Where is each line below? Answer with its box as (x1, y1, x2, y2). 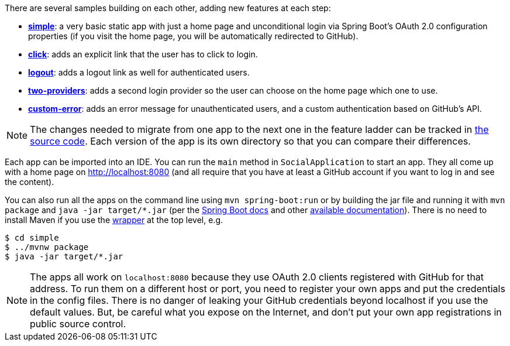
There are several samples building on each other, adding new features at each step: (5, 3, 331, 13)
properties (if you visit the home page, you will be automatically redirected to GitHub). (28, 31, 359, 41)
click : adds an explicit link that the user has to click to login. (28, 49, 258, 59)
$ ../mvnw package (5, 242, 89, 252)
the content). (5, 177, 54, 187)
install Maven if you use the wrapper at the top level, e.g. (5, 215, 223, 225)
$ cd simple (5, 233, 59, 242)
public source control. (30, 318, 126, 330)
